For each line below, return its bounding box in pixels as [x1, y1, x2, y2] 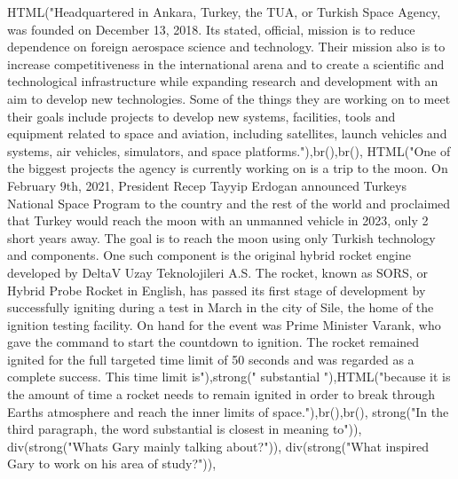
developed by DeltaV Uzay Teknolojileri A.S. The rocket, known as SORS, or [7, 263, 428, 281]
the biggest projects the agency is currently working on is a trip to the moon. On [7, 159, 448, 177]
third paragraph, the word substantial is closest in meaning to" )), [7, 420, 362, 438]
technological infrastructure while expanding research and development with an [7, 72, 438, 90]
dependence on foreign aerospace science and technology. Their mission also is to [7, 37, 446, 56]
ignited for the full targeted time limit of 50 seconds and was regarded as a [7, 349, 415, 368]
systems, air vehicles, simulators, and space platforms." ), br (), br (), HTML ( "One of [7, 141, 451, 160]
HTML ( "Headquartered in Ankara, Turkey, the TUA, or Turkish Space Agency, [7, 3, 441, 20]
